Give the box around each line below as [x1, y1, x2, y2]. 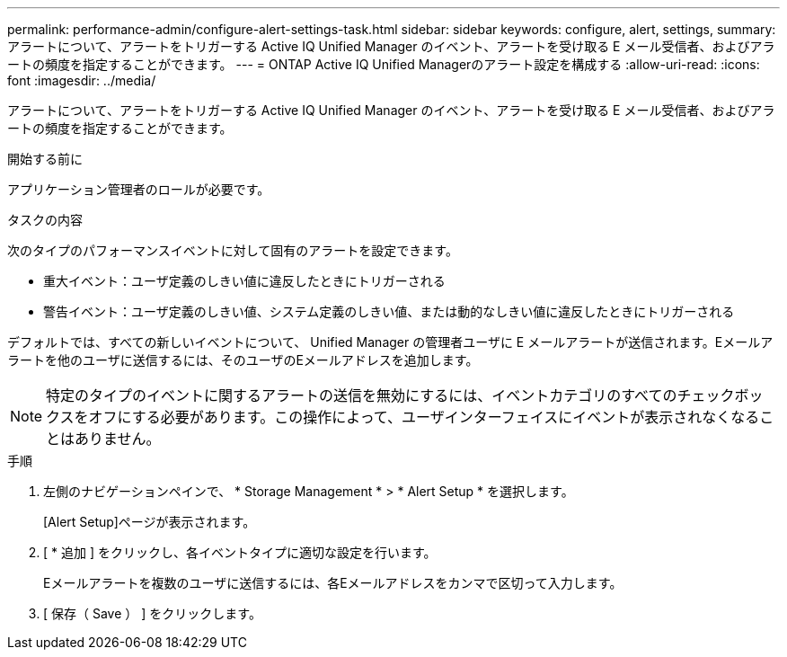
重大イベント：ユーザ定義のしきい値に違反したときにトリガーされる [43, 273, 446, 289]
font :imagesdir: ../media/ [7, 73, 156, 88]
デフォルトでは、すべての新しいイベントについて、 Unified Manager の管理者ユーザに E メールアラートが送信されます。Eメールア [7, 334, 774, 350]
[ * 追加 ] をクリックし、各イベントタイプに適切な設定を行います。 [43, 545, 437, 560]
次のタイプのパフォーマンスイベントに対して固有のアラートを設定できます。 [7, 243, 458, 258]
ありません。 [75, 430, 161, 448]
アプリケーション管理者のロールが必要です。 [7, 182, 270, 197]
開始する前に [7, 151, 83, 166]
